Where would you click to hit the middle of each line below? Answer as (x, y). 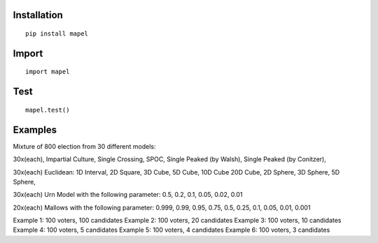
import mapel (48, 72)
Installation (38, 15)
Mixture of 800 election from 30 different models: (84, 146)
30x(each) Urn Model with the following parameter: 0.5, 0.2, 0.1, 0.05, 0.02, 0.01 (128, 195)
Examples (35, 130)
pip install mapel (57, 34)
